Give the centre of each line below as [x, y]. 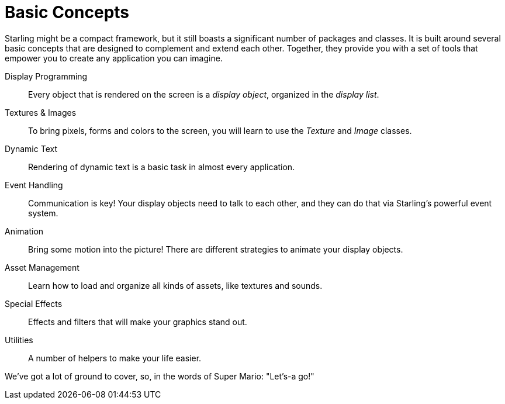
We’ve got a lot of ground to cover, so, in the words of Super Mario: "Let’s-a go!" [160, 376]
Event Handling [34, 185]
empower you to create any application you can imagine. [114, 58]
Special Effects [34, 303]
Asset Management [42, 267]
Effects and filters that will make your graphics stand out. [138, 322]
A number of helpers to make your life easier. [115, 358]
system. [43, 213]
